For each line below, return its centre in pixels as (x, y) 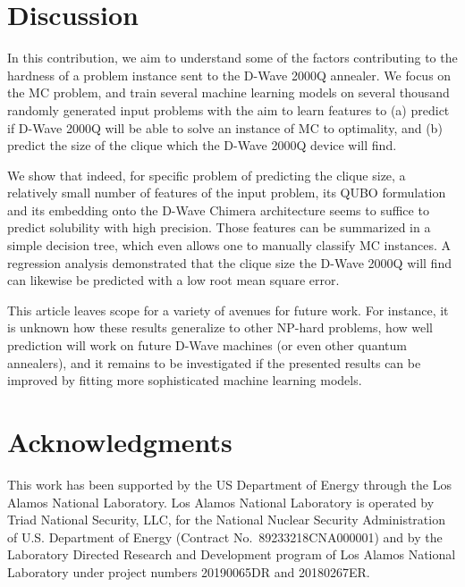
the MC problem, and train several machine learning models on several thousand (228, 92)
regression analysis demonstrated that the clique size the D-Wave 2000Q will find (229, 262)
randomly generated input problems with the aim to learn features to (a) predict (228, 109)
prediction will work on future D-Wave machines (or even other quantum (207, 345)
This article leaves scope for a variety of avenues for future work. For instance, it (228, 310)
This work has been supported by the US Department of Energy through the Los (229, 484)
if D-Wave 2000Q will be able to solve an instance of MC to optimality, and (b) (225, 127)
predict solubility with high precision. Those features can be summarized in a (219, 227)
